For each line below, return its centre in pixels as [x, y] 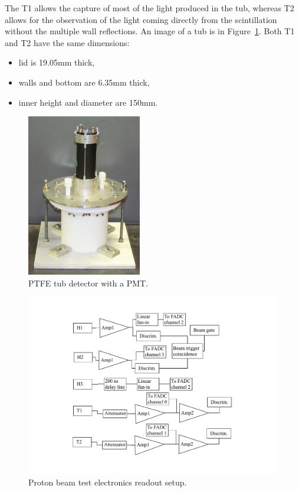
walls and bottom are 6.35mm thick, [84, 82]
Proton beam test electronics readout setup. [108, 482]
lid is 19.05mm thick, [57, 62]
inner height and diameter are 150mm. [88, 102]
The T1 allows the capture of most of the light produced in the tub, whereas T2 [149, 8]
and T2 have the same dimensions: [67, 42]
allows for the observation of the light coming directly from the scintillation [141, 19]
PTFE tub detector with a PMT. [88, 283]
